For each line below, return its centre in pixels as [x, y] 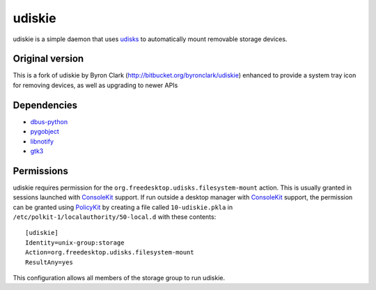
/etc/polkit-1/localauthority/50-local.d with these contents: [115, 217]
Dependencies [45, 105]
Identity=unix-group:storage [75, 243]
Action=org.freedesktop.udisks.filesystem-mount [110, 252]
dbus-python [49, 121]
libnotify [42, 141]
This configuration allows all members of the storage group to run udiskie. [119, 277]
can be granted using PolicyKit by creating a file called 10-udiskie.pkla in [123, 207]
